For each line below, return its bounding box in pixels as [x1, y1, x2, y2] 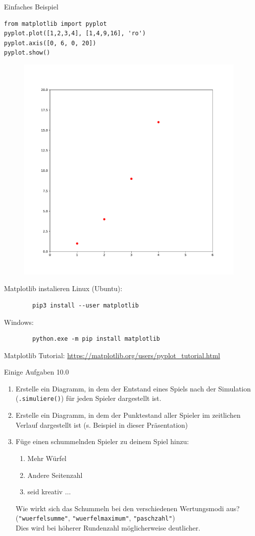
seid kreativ [27, 486, 63, 497]
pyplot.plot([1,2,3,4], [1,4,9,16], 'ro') [4, 30, 146, 37]
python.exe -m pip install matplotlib [32, 335, 160, 343]
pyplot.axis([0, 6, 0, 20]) [4, 39, 97, 47]
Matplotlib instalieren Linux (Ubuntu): [4, 283, 122, 294]
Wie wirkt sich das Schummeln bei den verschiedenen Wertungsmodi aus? [15, 503, 240, 513]
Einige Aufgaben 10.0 [4, 367, 69, 377]
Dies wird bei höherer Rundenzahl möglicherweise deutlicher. [15, 522, 201, 533]
